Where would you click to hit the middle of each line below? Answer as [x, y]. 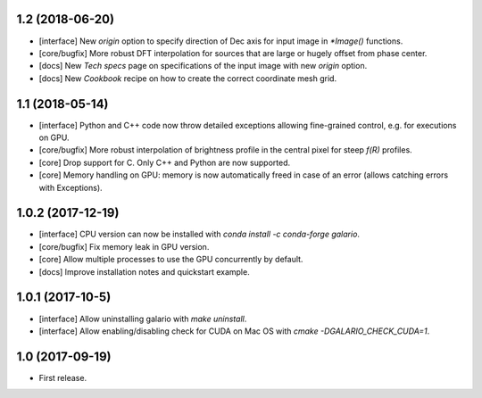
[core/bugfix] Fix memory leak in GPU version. [124, 246]
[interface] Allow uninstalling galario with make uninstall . [143, 319]
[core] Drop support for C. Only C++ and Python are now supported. [165, 162]
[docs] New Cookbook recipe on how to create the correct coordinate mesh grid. [188, 78]
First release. [63, 377]
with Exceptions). [71, 187]
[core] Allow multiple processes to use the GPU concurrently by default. [171, 260]
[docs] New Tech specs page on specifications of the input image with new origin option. [203, 66]
